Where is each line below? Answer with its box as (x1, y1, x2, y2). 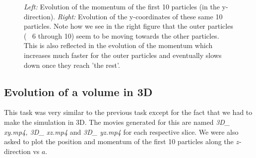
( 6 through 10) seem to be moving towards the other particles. (24, 30, 219, 41)
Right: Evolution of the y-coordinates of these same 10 (57, 11, 223, 21)
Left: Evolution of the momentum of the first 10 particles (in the (24, 1, 220, 11)
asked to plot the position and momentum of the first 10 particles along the (4, 136, 234, 147)
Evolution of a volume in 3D (4, 84, 153, 99)
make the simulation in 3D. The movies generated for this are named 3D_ (4, 116, 230, 127)
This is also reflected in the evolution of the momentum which (24, 40, 213, 51)
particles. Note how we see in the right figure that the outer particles (24, 21, 233, 31)
